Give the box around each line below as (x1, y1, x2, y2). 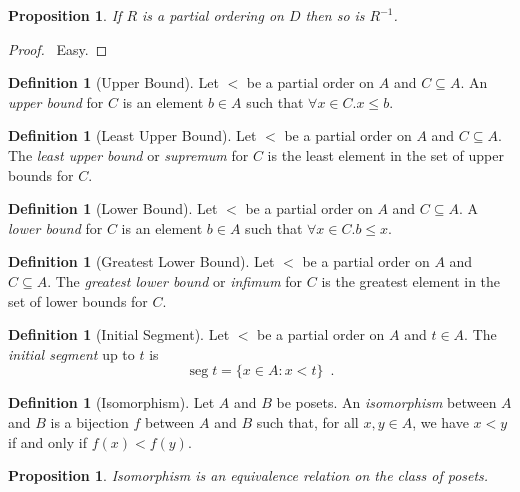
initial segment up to (8, 343, 135, 364)
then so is (305, 5, 365, 25)
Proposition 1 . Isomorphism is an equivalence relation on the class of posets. (8, 465, 489, 486)
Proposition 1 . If (8, 5, 122, 25)
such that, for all (256, 411, 359, 432)
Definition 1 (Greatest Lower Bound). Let (8, 251, 275, 272)
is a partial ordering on (142, 5, 284, 25)
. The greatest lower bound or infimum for (47, 270, 303, 291)
